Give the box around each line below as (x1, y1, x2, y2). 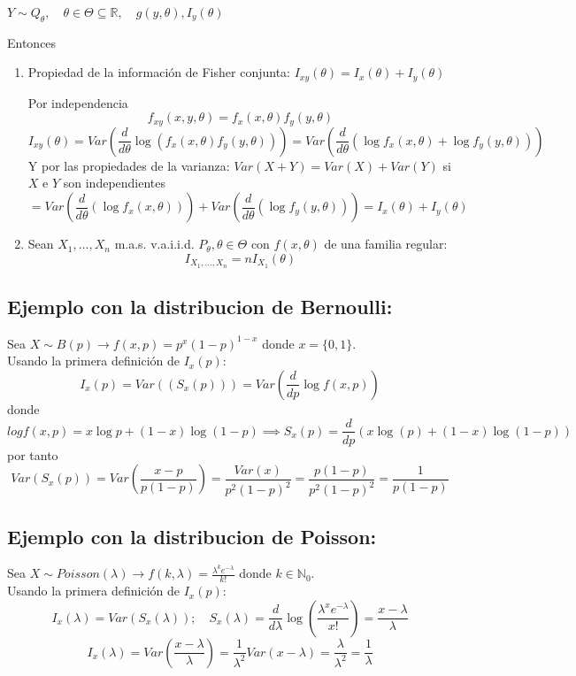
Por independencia (27, 93, 128, 111)
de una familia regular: (324, 234, 448, 253)
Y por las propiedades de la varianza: (27, 156, 230, 174)
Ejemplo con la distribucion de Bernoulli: (7, 292, 393, 319)
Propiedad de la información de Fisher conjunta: (27, 63, 290, 81)
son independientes (63, 173, 166, 192)
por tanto (7, 445, 58, 464)
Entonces (7, 33, 57, 51)
